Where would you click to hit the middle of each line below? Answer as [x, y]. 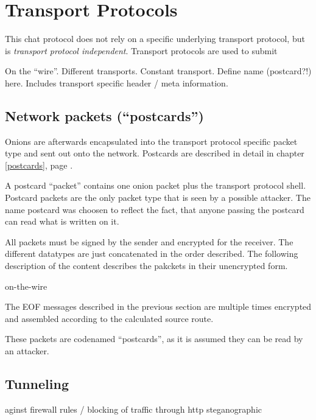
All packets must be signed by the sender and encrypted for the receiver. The [149, 241]
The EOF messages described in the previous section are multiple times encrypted [158, 306]
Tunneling [37, 383]
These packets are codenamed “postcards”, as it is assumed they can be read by [154, 339]
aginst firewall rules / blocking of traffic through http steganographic [134, 409]
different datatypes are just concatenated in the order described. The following [152, 254]
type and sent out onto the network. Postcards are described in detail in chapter [155, 153]
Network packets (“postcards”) [104, 115]
